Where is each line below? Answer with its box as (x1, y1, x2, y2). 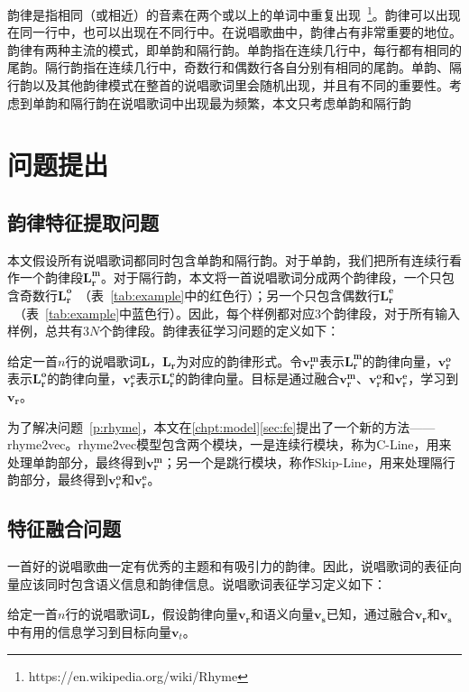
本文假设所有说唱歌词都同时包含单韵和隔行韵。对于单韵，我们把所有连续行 (7, 250, 449, 269)
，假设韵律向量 (150, 604, 239, 623)
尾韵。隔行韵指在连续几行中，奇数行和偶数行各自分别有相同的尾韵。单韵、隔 (7, 58, 462, 77)
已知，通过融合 (326, 604, 415, 623)
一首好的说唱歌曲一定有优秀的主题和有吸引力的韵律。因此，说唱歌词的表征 (7, 557, 449, 576)
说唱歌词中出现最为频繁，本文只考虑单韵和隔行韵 (120, 93, 411, 112)
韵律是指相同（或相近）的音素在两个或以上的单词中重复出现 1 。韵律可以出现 (7, 3, 461, 23)
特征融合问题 (7, 514, 121, 542)
